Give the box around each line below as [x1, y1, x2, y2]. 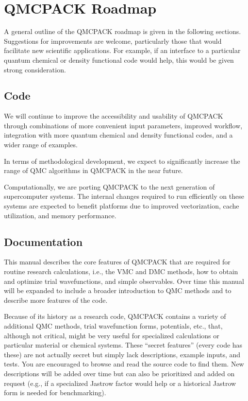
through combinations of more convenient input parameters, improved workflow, [4, 120, 243, 130]
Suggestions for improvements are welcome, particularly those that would [4, 35, 222, 46]
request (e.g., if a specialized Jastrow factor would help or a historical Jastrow [4, 378, 236, 388]
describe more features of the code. [4, 295, 108, 305]
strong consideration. [4, 64, 66, 74]
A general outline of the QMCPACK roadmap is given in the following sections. [4, 26, 241, 36]
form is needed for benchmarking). [4, 387, 106, 398]
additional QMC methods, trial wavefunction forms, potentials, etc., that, [4, 321, 223, 331]
